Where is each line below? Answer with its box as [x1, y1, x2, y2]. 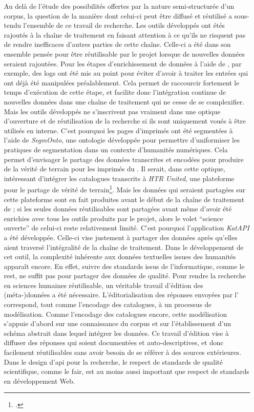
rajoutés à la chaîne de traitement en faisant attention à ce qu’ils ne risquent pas [4, 29, 246, 40]
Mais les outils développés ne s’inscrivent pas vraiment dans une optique [4, 106, 221, 116]
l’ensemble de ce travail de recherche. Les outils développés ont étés [23, 20, 225, 30]
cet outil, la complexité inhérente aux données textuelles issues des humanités [4, 251, 236, 262]
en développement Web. [4, 375, 75, 386]
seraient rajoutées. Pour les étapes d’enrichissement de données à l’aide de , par [4, 58, 242, 68]
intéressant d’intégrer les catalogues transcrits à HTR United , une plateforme [4, 173, 234, 183]
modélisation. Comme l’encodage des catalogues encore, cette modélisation [4, 309, 227, 319]
